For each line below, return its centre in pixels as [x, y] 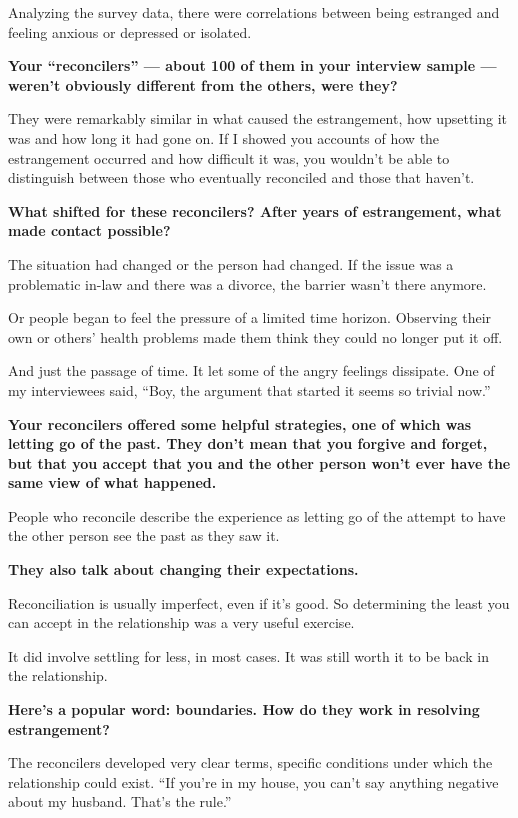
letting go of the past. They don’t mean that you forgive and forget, [248, 443]
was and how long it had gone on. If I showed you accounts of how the [224, 137]
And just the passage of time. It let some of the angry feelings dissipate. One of [251, 370]
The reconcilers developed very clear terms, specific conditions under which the [250, 762]
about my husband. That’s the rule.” [120, 801]
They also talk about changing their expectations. [183, 569]
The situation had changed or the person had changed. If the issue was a [231, 263]
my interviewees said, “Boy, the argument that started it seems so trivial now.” [249, 389]
